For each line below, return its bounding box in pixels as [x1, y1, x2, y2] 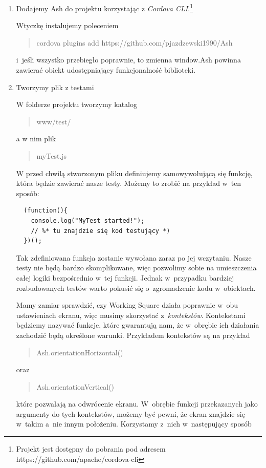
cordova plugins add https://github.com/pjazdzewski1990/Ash [36, 37, 233, 48]
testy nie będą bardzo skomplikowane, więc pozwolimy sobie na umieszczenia [16, 262, 257, 273]
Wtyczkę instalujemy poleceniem [16, 20, 119, 31]
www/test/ [36, 116, 71, 126]
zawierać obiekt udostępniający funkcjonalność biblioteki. [16, 65, 196, 75]
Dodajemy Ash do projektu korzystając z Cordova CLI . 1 [16, 2, 193, 13]
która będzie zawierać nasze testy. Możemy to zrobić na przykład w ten [16, 178, 241, 188]
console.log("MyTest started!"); [31, 217, 145, 224]
